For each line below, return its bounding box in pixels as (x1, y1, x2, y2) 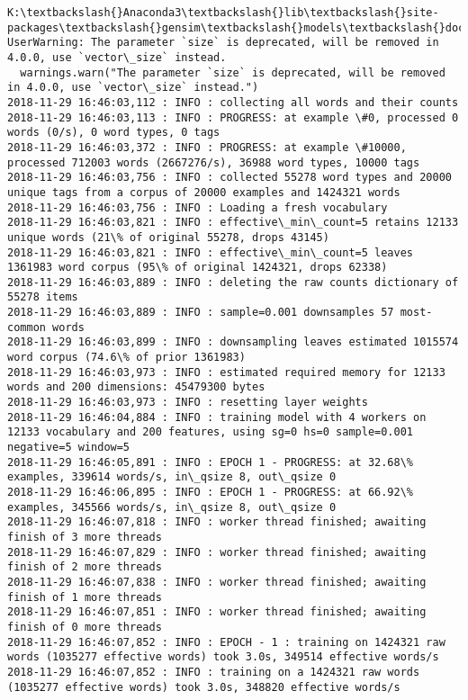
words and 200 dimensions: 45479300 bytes (7, 381, 265, 394)
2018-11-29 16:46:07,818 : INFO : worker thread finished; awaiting (7, 516, 427, 529)
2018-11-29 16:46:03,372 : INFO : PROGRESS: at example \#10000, (7, 140, 407, 154)
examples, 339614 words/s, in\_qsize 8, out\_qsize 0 (7, 471, 337, 484)
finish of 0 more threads (7, 620, 162, 633)
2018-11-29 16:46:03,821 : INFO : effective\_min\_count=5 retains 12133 (7, 216, 459, 229)
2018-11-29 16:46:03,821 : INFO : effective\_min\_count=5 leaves (7, 246, 414, 259)
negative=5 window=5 (7, 441, 130, 454)
